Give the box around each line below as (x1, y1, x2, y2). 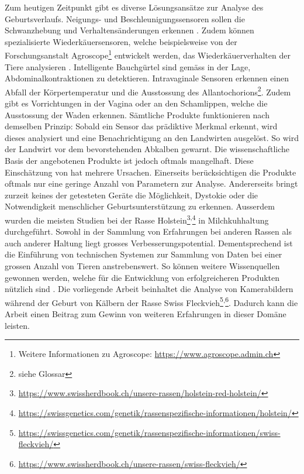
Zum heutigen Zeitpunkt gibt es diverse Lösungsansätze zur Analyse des (5, 1, 264, 13)
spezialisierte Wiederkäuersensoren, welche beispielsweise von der (5, 35, 237, 47)
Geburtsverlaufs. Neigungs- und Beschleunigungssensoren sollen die (5, 12, 245, 25)
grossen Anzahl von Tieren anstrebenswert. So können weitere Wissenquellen (5, 260, 280, 272)
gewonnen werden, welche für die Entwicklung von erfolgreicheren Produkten (5, 271, 280, 283)
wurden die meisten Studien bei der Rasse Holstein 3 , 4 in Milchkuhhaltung (5, 212, 269, 226)
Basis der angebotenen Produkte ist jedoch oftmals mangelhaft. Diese (5, 154, 254, 167)
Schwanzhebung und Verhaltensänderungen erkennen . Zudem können (5, 24, 254, 36)
